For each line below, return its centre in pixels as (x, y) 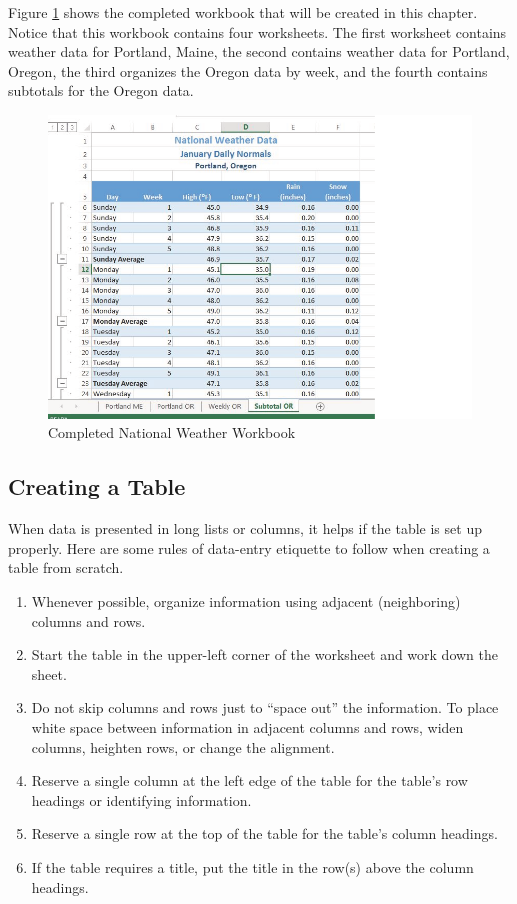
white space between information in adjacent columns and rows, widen (247, 727)
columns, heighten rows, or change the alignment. (183, 746)
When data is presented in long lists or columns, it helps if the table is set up (245, 528)
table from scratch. (66, 567)
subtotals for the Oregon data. (101, 90)
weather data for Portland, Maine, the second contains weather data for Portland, (259, 51)
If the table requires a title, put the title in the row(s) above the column (252, 866)
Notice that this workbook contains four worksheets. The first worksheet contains (257, 31)
